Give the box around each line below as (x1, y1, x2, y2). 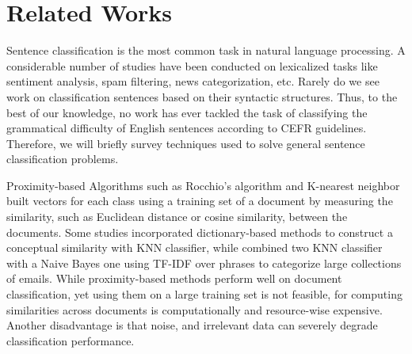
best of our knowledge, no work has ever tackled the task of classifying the (6, 104, 368, 120)
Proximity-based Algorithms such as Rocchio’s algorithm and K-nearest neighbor (6, 177, 400, 193)
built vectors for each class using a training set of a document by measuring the (6, 192, 393, 209)
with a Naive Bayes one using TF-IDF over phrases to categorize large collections (6, 254, 402, 271)
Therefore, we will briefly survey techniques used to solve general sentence (6, 135, 365, 151)
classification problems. (6, 150, 119, 167)
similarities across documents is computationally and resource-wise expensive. (6, 301, 383, 318)
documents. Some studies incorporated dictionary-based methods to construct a (6, 223, 393, 240)
